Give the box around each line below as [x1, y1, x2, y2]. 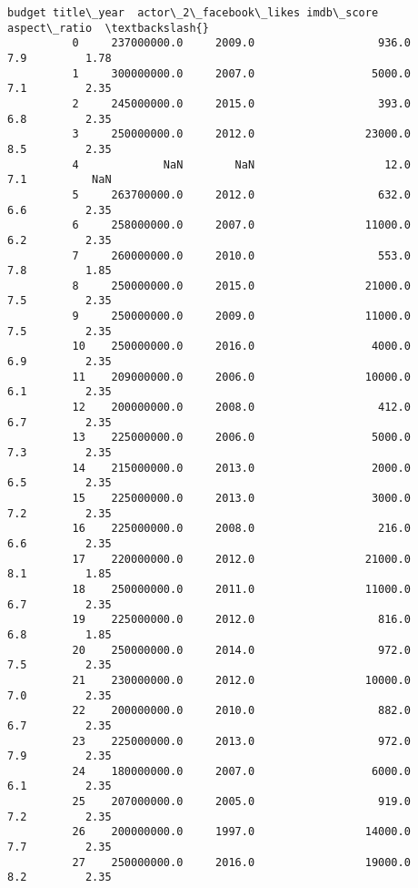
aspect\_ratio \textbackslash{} [7, 21, 209, 35]
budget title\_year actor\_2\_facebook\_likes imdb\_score [7, 6, 379, 19]
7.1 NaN [7, 173, 112, 187]
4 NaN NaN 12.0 [72, 158, 411, 171]
